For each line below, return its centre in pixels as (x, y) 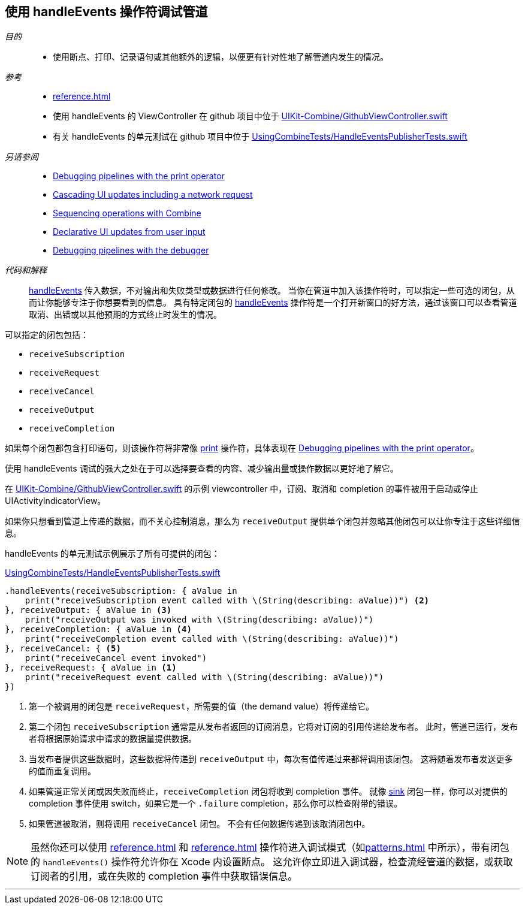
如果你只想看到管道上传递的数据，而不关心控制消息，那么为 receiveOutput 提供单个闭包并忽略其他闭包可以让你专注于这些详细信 (262, 521)
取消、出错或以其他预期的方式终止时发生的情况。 (125, 315)
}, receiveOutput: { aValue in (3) (88, 610)
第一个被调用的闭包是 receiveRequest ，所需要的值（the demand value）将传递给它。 (202, 706)
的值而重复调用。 (62, 771)
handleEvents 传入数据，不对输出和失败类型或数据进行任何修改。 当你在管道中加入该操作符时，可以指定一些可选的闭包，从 (272, 291)
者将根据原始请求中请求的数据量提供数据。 (113, 739)
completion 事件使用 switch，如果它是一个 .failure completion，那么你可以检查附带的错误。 (215, 804)
